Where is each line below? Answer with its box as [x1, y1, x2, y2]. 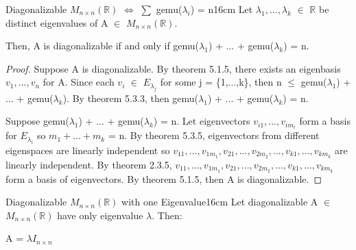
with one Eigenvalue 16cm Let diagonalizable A [121, 195, 318, 209]
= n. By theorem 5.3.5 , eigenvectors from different [108, 128, 320, 142]
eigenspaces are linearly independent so [5, 142, 170, 157]
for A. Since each [43, 75, 115, 89]
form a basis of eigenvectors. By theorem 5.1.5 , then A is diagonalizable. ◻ [5, 171, 322, 186]
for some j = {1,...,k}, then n [160, 75, 282, 89]
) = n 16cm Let [190, 2, 253, 16]
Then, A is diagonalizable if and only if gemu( [5, 38, 200, 53]
